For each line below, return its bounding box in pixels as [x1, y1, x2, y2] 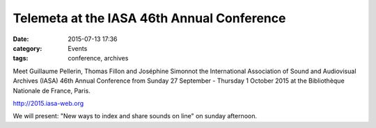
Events [68, 44, 88, 52]
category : [13, 44, 42, 52]
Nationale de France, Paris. [13, 86, 91, 95]
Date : [13, 35, 29, 43]
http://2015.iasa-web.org [13, 99, 84, 107]
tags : [13, 54, 29, 63]
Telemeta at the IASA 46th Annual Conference [13, 10, 286, 26]
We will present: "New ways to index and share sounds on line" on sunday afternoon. [13, 112, 258, 120]
